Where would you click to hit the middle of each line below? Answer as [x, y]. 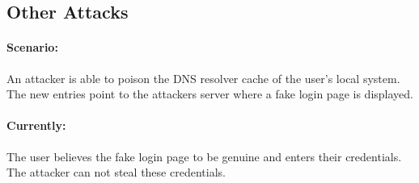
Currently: [36, 125]
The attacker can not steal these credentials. [116, 172]
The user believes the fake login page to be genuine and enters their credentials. [204, 156]
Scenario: [32, 47]
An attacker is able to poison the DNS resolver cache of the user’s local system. [203, 78]
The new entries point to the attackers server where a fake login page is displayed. [210, 94]
